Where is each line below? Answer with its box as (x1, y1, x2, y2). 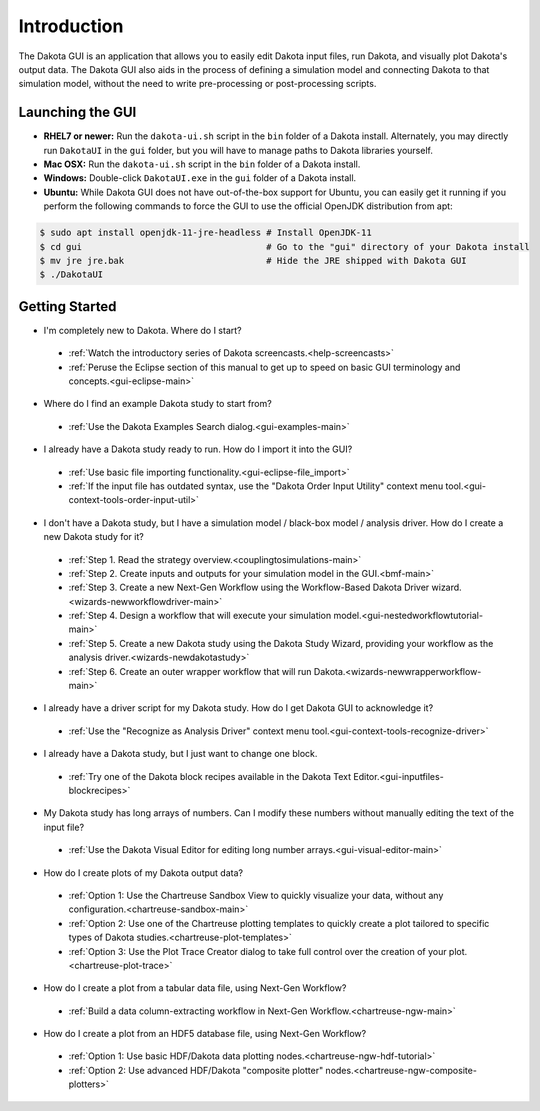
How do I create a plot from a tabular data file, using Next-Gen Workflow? (43, 982, 347, 994)
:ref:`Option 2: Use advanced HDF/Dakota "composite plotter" (68, 1064, 324, 1076)
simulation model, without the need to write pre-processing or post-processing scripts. (18, 78, 377, 90)
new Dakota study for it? (43, 531, 144, 543)
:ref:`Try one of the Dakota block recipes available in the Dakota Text (68, 770, 352, 782)
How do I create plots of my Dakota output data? (43, 866, 244, 879)
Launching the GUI (18, 104, 137, 121)
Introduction (18, 15, 124, 37)
